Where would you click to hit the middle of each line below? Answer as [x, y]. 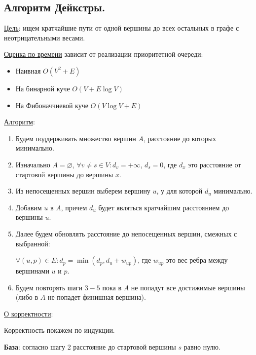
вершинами [32, 271]
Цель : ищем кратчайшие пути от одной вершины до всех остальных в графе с [122, 28]
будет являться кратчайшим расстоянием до [164, 207]
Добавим [29, 207]
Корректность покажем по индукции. [59, 330]
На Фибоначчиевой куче [52, 105]
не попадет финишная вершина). [97, 297]
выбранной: [33, 243]
